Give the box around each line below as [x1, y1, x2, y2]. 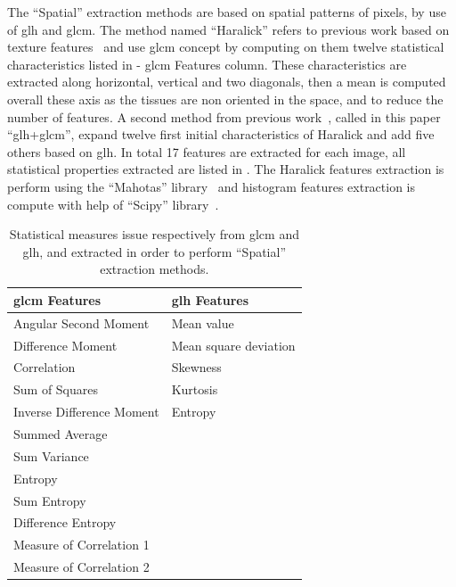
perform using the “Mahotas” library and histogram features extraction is [7, 177, 416, 195]
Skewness [171, 358, 222, 376]
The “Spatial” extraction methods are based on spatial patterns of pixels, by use [7, 3, 446, 21]
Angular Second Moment [13, 313, 150, 332]
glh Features [171, 290, 249, 309]
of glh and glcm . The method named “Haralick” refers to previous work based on [7, 20, 450, 38]
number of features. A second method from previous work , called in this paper [7, 107, 441, 126]
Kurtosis [171, 380, 218, 399]
